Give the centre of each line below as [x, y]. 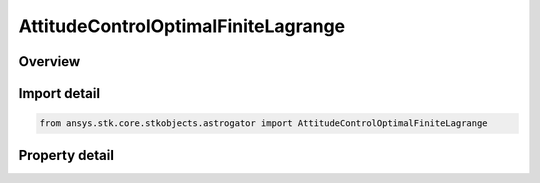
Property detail [66, 155]
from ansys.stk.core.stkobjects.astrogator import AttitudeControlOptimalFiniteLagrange [264, 123]
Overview [49, 61]
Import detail [59, 93]
